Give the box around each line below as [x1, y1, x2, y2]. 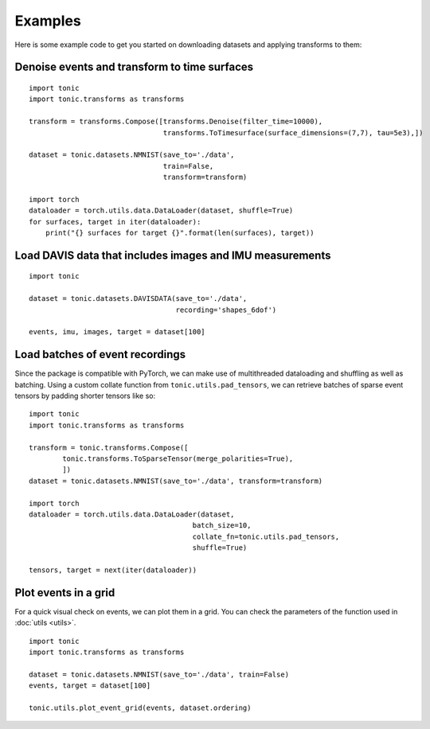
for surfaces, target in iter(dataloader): [29, 217, 201, 226]
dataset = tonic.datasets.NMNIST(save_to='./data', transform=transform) [29, 476, 323, 485]
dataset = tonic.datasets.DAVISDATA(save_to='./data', [29, 294, 248, 303]
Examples [14, 12, 81, 29]
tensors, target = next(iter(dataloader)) [29, 565, 197, 575]
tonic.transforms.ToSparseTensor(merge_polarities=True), [62, 454, 294, 463]
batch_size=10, [192, 521, 252, 530]
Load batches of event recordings [14, 348, 186, 361]
